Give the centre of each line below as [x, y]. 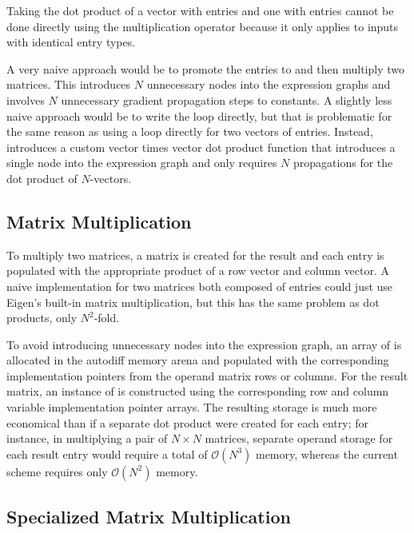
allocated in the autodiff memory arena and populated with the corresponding [198, 360]
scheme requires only [57, 471]
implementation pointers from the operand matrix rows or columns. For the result [207, 375]
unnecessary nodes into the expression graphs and [269, 84]
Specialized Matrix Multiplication [149, 517]
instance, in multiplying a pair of [87, 438]
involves [26, 99]
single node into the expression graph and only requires [142, 163]
